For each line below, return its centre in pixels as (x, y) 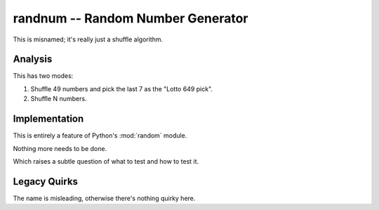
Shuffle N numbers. (59, 99)
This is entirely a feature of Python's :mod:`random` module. (100, 136)
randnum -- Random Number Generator (131, 18)
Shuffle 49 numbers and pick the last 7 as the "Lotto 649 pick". (122, 88)
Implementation (48, 119)
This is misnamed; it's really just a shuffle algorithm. (88, 39)
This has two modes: (43, 76)
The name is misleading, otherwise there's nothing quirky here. (104, 198)
